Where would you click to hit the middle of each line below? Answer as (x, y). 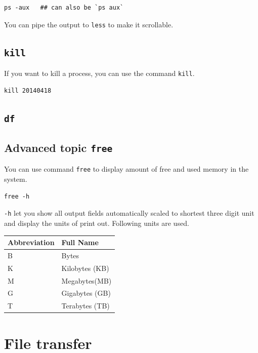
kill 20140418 (28, 90)
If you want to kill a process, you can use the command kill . (99, 73)
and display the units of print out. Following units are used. (97, 223)
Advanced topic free (58, 148)
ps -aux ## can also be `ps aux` (64, 8)
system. (16, 179)
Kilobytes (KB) (85, 268)
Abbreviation (31, 242)
